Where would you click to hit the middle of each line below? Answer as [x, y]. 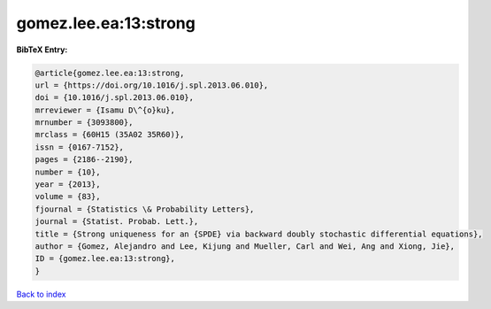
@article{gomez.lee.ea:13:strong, [110, 73]
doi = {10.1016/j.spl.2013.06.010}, [115, 98]
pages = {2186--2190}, [84, 160]
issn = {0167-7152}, [79, 147]
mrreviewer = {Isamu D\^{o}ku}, [105, 110]
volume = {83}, [68, 197]
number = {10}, [68, 172]
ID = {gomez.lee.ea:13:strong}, [105, 259]
